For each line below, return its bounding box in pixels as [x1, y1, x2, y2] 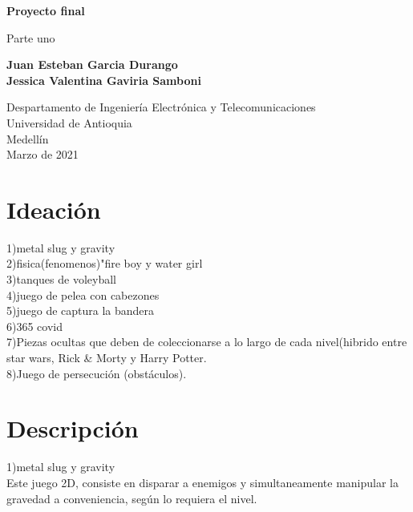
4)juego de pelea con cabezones [6, 286, 160, 303]
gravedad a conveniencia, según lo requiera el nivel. [6, 490, 257, 506]
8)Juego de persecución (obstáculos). [6, 365, 187, 381]
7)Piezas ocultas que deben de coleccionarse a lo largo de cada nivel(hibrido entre [6, 333, 407, 350]
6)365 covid [6, 317, 63, 334]
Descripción [6, 412, 139, 445]
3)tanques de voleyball [6, 271, 116, 288]
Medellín [6, 130, 49, 147]
